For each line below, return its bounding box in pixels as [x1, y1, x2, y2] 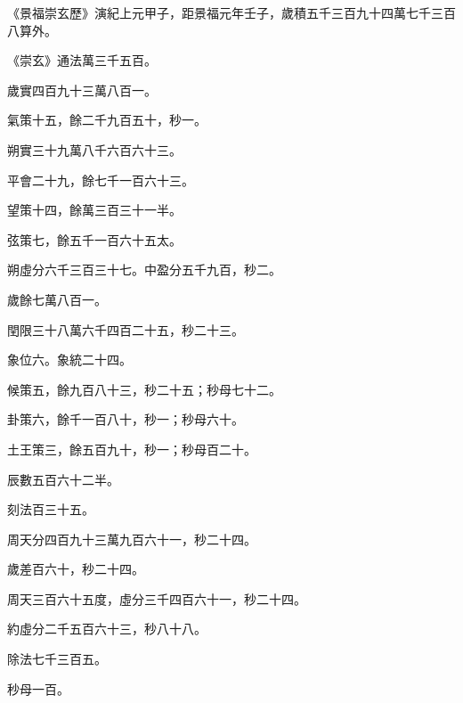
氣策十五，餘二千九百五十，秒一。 [7, 110, 207, 129]
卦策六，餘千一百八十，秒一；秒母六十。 [7, 410, 244, 429]
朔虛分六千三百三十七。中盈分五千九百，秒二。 [7, 260, 281, 279]
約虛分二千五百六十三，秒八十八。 [7, 619, 207, 638]
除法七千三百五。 [7, 650, 107, 668]
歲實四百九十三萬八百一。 [7, 80, 157, 99]
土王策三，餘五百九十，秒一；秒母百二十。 [7, 439, 256, 458]
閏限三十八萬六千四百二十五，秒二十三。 [7, 320, 244, 339]
